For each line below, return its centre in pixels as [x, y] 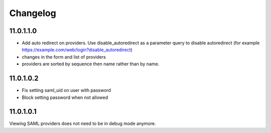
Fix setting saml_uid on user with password [66, 90]
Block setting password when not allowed [65, 97]
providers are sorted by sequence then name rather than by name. [91, 64]
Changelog [33, 13]
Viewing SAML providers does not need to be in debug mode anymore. [83, 123]
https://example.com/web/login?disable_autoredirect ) [77, 50]
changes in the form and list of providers [64, 57]
